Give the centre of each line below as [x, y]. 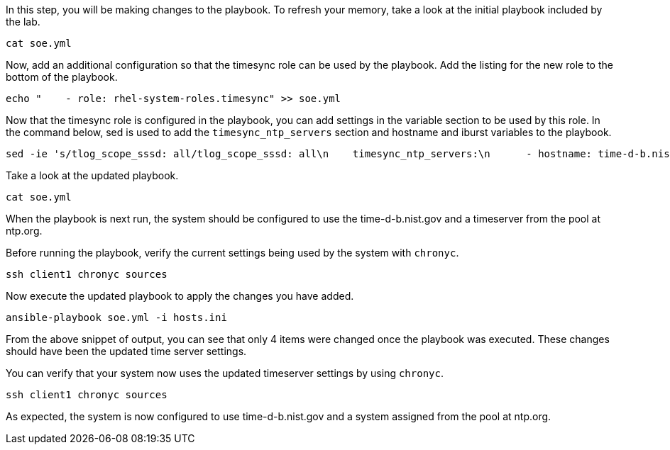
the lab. [23, 22]
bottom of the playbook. [62, 77]
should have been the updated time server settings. [126, 351]
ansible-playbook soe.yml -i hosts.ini [116, 317]
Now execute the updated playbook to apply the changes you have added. [180, 296]
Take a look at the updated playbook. [92, 175]
